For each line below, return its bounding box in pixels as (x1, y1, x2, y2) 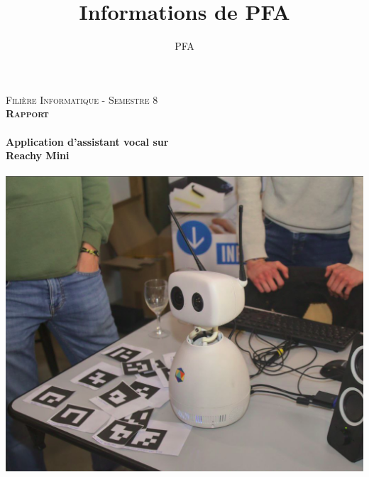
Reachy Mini (6, 148, 70, 163)
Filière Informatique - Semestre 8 (6, 92, 158, 107)
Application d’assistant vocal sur (6, 134, 169, 149)
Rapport (6, 106, 49, 121)
